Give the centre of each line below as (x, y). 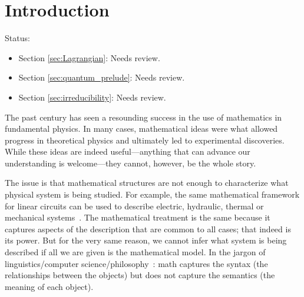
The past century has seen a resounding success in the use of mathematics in (143, 117)
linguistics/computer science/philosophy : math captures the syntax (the (136, 263)
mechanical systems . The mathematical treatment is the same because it (138, 217)
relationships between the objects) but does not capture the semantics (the (140, 275)
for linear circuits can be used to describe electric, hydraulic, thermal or (134, 206)
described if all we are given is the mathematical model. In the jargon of (135, 252)
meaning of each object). (49, 286)
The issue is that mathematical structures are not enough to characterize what (147, 183)
